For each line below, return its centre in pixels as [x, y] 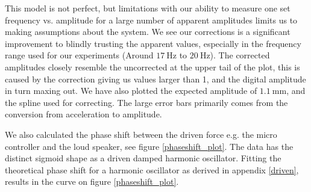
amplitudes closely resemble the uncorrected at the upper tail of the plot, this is [152, 67]
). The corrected [240, 55]
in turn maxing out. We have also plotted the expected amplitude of [131, 91]
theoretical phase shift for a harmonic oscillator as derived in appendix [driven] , [152, 169]
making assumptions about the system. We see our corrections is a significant [148, 32]
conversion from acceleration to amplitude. [83, 114]
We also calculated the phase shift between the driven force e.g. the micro [141, 134]
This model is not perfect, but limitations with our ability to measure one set [148, 8]
